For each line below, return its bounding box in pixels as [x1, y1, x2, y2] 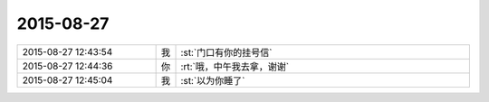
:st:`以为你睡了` [180, 74, 245, 87]
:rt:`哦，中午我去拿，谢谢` [180, 60, 290, 72]
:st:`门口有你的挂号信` [180, 46, 273, 59]
